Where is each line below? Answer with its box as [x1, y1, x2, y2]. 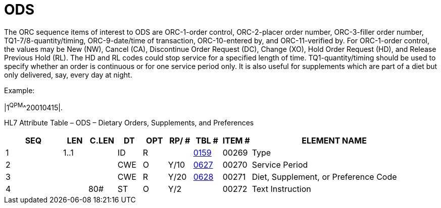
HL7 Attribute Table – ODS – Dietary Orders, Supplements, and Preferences [4, 118, 254, 127]
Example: [4, 86, 35, 95]
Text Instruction [252, 184, 311, 194]
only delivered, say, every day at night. [4, 70, 132, 79]
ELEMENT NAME [302, 135, 367, 146]
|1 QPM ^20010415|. [4, 101, 63, 112]
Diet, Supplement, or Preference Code [252, 172, 397, 182]
